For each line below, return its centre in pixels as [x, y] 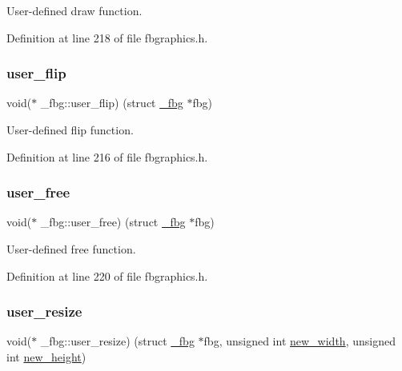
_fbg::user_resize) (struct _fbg [117, 341]
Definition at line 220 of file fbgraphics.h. [107, 275]
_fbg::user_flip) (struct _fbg [112, 103]
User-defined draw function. [74, 10]
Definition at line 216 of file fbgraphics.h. [107, 156]
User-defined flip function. [70, 130]
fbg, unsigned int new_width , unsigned [299, 341]
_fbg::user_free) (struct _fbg [113, 222]
